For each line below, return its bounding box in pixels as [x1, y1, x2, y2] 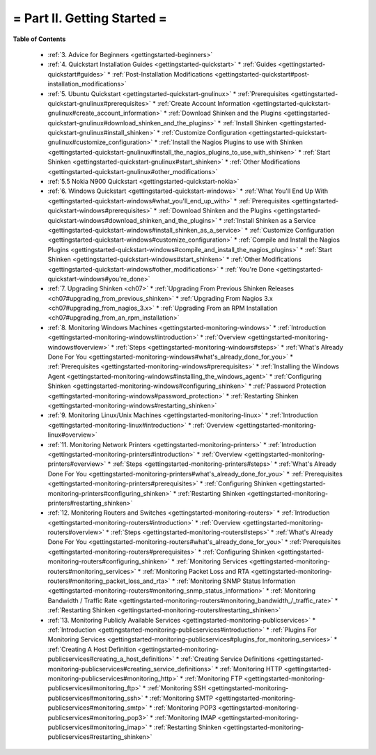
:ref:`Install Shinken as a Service [223, 216, 316, 224]
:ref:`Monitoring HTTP [219, 664, 283, 673]
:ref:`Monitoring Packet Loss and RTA [142, 567, 250, 575]
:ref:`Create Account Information [157, 99, 251, 107]
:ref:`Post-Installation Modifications [111, 70, 213, 78]
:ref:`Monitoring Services [176, 557, 248, 566]
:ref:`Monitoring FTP [185, 674, 243, 683]
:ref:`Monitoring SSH [147, 684, 207, 692]
